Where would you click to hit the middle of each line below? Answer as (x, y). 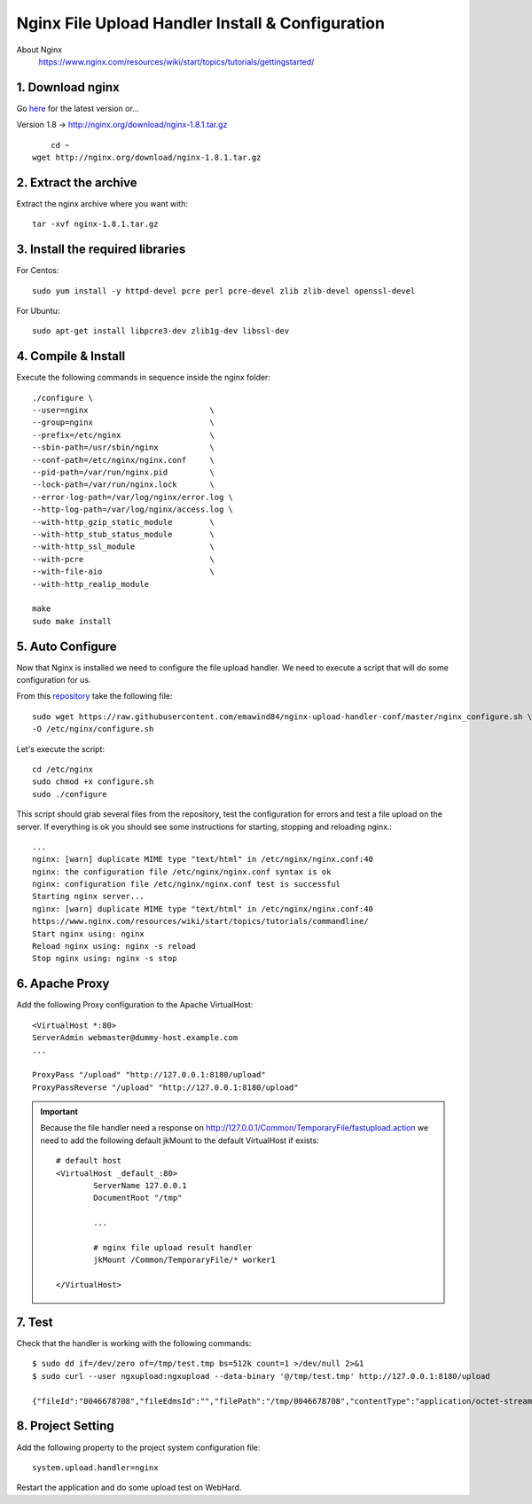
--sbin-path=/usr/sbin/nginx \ (123, 447)
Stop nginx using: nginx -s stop (105, 959)
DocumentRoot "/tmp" (138, 1198)
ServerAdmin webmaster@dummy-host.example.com (135, 1038)
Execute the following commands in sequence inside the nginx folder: (143, 378)
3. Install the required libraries (101, 250)
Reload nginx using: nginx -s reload (114, 946)
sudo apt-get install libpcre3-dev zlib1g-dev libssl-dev (161, 331)
